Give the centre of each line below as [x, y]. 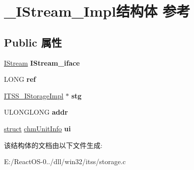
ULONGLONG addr [36, 112]
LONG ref [20, 79]
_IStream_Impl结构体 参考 [97, 11]
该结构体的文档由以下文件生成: [53, 145]
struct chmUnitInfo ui [37, 128]
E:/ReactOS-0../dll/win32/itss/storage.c [65, 161]
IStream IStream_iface [42, 62]
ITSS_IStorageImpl [34, 95]
